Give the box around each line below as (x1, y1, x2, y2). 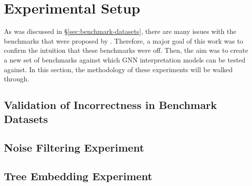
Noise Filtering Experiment (4, 140, 144, 155)
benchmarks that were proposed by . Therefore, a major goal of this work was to (4, 35, 243, 46)
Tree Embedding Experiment (4, 169, 153, 184)
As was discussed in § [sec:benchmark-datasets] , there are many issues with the (4, 26, 236, 36)
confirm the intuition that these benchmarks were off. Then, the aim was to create (4, 45, 248, 55)
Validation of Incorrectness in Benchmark (4, 97, 217, 112)
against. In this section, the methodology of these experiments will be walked (4, 64, 233, 74)
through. (4, 74, 30, 84)
